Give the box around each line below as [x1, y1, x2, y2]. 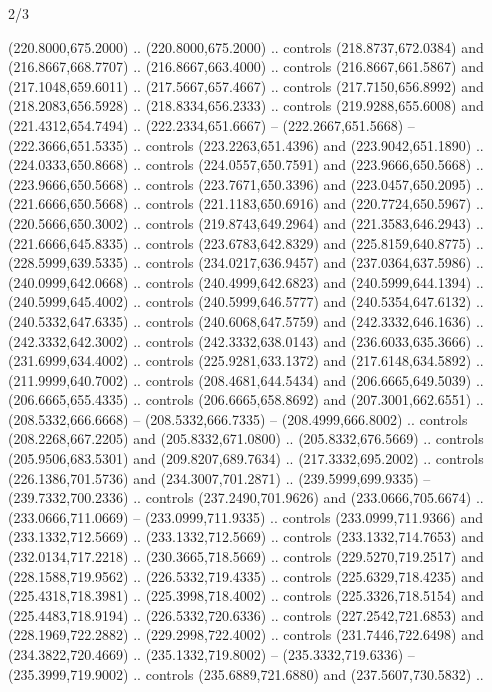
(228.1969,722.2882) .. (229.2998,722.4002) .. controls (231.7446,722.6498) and [8, 624, 484, 645]
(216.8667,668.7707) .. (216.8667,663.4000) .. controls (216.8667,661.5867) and [8, 56, 484, 77]
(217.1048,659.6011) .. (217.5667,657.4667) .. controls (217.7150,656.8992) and [8, 75, 484, 96]
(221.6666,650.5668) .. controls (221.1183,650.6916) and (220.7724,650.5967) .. [8, 193, 484, 214]
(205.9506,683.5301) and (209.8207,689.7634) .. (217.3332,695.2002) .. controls [8, 448, 484, 469]
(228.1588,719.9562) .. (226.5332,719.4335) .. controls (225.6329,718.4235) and [8, 565, 484, 586]
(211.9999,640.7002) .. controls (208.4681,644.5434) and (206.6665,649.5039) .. [8, 369, 484, 390]
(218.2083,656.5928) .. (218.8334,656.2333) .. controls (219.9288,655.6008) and [8, 95, 484, 116]
